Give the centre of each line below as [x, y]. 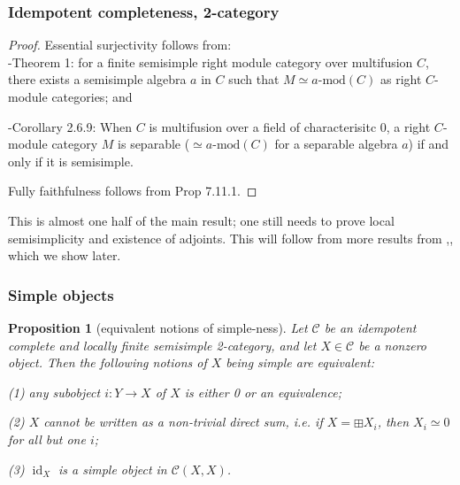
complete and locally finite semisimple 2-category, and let [162, 345]
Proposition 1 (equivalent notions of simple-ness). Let [158, 327]
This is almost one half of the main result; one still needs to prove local [201, 220]
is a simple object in [112, 469]
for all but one [47, 439]
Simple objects [61, 294]
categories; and [92, 96]
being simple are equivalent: [300, 362]
